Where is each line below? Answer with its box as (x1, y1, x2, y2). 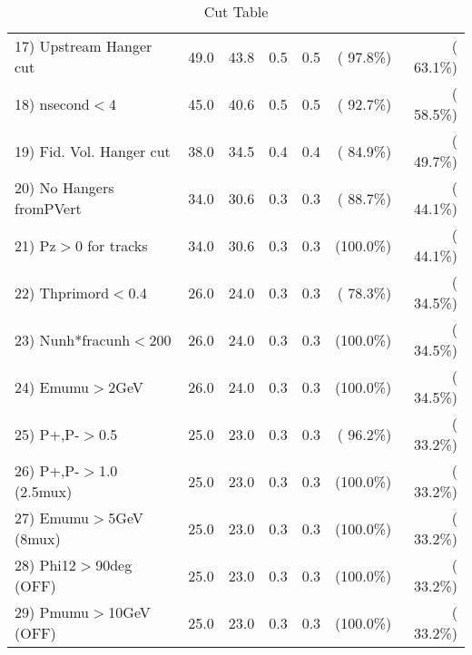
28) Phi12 (15, 554, 76, 575)
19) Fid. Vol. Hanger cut (15, 140, 171, 161)
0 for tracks (74, 234, 148, 256)
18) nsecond (15, 93, 90, 114)
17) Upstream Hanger (15, 35, 152, 56)
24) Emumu (15, 376, 90, 397)
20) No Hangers (15, 177, 114, 198)
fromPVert (15, 198, 82, 219)
